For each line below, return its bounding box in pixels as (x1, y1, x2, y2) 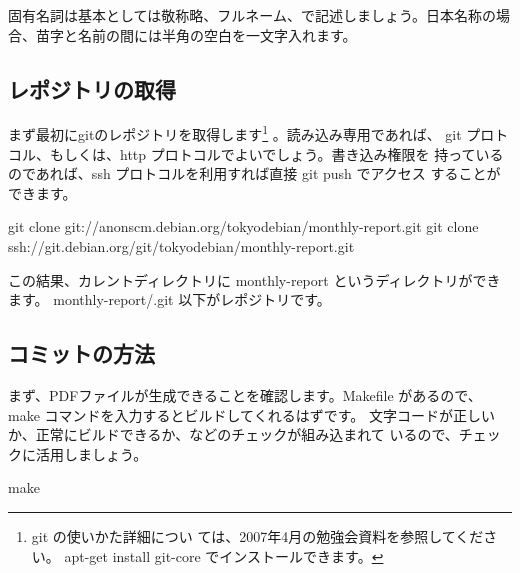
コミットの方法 (8, 338, 155, 369)
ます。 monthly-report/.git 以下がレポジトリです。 (8, 289, 331, 310)
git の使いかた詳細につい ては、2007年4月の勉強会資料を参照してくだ (31, 525, 484, 546)
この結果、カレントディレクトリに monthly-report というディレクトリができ (8, 269, 501, 290)
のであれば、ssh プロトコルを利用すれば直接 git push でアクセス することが (8, 163, 501, 184)
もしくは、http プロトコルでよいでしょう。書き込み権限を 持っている (49, 143, 504, 164)
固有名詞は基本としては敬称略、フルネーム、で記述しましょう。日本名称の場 (8, 5, 511, 25)
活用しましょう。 (35, 443, 148, 464)
